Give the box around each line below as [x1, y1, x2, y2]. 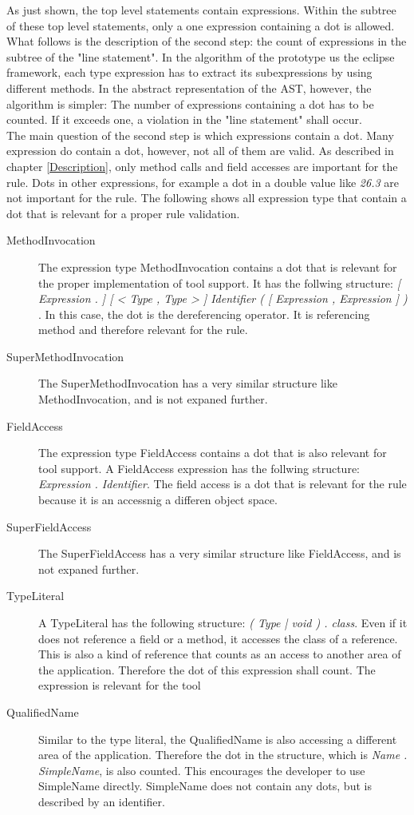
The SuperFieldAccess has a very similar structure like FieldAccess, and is [38, 545, 401, 562]
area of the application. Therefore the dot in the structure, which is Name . [38, 746, 408, 763]
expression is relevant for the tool [38, 677, 201, 694]
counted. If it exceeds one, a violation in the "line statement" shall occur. [6, 111, 362, 128]
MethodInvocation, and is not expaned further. [38, 391, 268, 407]
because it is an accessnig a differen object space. [38, 491, 278, 508]
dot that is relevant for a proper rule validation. [6, 205, 240, 221]
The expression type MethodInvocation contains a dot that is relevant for [38, 258, 397, 275]
